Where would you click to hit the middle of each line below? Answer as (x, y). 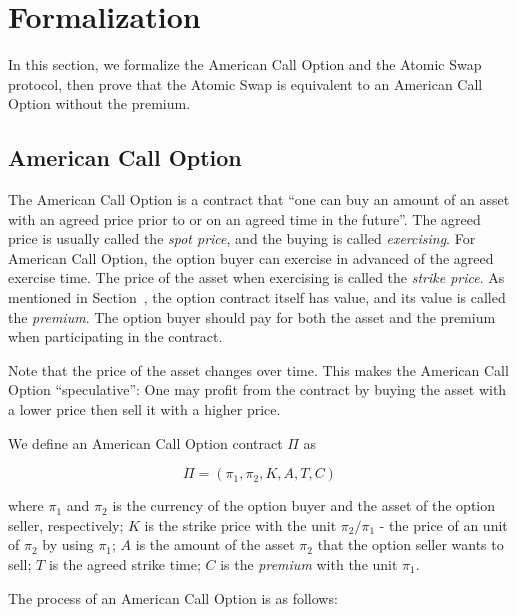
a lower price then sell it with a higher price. (144, 409)
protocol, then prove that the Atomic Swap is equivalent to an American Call (245, 83)
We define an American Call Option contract (145, 442)
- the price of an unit (443, 524)
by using (68, 544)
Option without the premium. (99, 103)
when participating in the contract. (115, 336)
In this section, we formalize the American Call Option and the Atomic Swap (245, 64)
